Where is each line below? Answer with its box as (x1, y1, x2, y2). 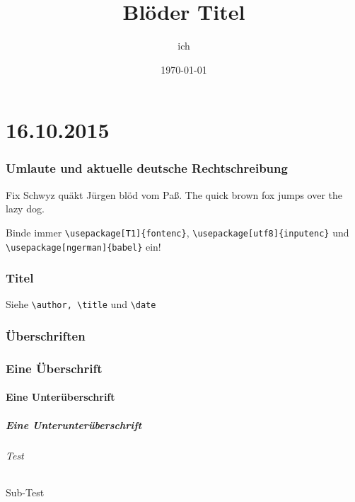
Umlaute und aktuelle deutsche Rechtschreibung (6, 159, 288, 177)
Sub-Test (6, 484, 45, 499)
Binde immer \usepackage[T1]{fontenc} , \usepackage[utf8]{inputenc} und (6, 224, 349, 239)
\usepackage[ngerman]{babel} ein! (6, 239, 161, 253)
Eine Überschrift (6, 359, 103, 377)
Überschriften (6, 327, 86, 345)
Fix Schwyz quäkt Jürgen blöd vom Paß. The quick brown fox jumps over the (6, 187, 343, 202)
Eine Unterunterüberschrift (6, 417, 142, 432)
